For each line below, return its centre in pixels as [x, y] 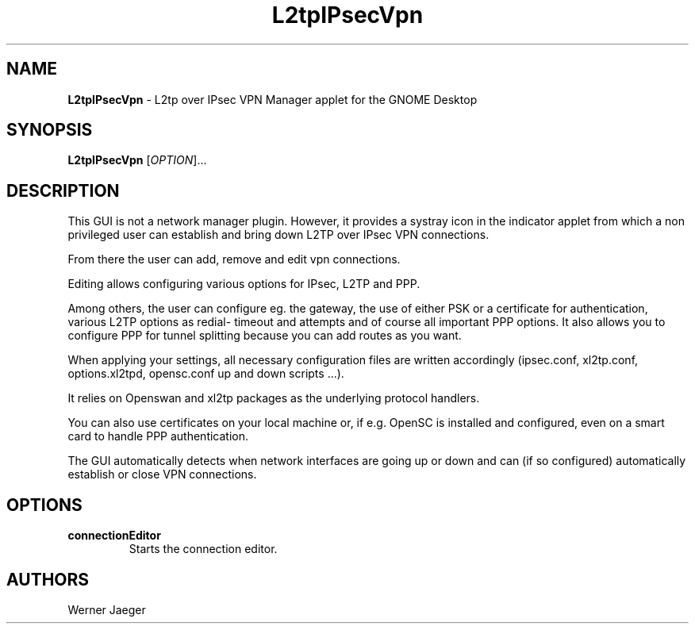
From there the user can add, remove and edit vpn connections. [234, 259]
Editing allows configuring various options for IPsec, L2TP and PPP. [244, 284]
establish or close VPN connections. [162, 474]
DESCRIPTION [63, 190]
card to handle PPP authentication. [158, 436]
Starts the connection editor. [203, 549]
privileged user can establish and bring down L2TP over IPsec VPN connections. [278, 235]
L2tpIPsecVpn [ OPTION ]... [137, 160]
